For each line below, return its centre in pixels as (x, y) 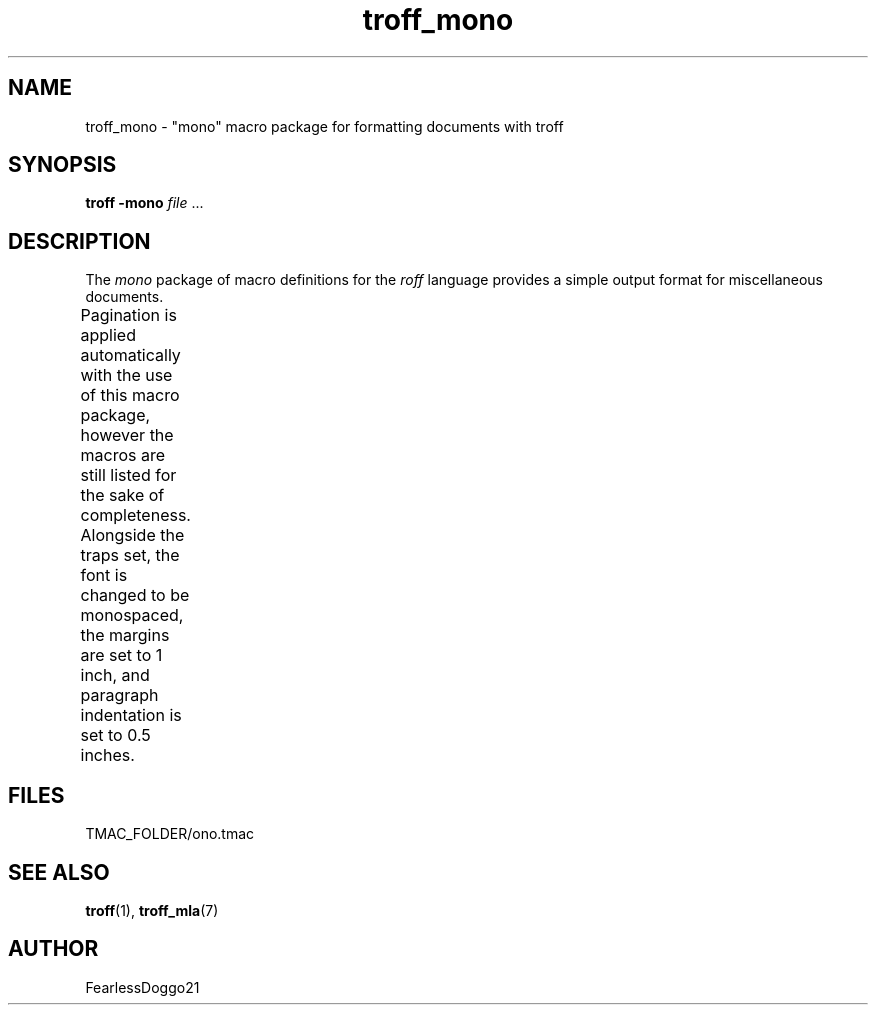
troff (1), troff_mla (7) (152, 910)
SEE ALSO (59, 872)
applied (108, 335)
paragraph (119, 695)
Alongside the (132, 535)
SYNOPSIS (62, 165)
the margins (125, 635)
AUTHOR (53, 949)
